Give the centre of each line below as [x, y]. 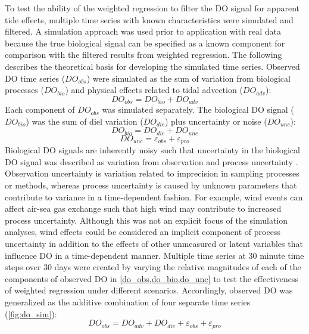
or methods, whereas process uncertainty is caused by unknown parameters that [151, 185]
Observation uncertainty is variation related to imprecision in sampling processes [152, 173]
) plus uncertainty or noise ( [216, 121]
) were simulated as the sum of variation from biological [188, 78]
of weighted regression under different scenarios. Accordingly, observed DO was [149, 290]
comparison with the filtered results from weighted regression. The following [143, 55]
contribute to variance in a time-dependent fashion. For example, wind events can [154, 197]
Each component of [40, 109]
